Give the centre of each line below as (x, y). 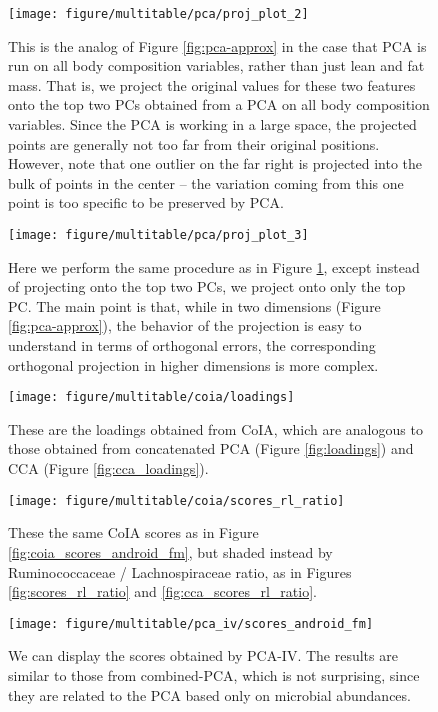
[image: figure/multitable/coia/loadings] (151, 397)
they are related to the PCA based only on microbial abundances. (209, 694)
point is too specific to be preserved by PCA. (146, 202)
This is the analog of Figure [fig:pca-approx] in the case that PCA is (217, 45)
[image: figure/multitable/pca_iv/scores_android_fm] (191, 623)
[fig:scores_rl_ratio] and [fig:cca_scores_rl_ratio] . (162, 591)
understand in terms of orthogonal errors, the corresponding (192, 345)
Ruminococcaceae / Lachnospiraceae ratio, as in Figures (180, 571)
